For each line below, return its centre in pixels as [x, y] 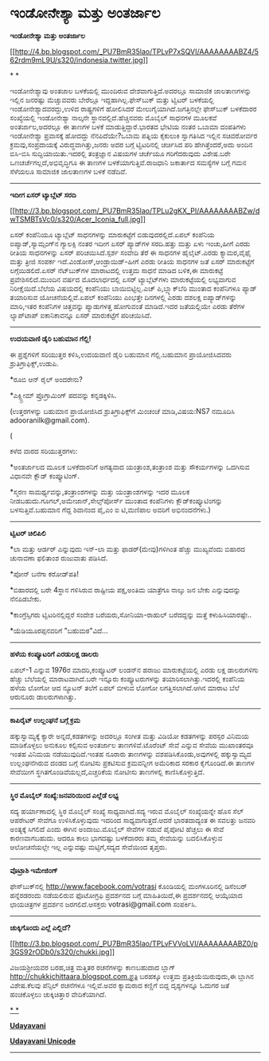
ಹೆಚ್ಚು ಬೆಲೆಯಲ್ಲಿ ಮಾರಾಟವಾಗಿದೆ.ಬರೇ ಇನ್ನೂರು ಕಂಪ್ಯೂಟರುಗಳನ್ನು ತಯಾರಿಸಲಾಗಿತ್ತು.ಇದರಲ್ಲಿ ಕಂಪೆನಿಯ [127, 679]
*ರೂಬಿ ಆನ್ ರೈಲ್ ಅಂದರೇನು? [46, 379]
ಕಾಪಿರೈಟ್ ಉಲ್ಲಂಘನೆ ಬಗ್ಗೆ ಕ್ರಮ [45, 720]
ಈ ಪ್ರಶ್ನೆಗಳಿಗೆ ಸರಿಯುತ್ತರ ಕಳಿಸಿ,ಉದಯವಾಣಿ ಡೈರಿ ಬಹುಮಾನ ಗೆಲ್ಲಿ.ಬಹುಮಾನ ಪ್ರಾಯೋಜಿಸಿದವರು [121, 354]
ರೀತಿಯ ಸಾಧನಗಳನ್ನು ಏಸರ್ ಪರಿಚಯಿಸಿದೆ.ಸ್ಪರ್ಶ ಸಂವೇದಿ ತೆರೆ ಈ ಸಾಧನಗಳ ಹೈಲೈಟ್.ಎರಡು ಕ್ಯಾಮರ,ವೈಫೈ [131, 252]
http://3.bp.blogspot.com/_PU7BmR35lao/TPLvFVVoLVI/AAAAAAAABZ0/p [136, 943]
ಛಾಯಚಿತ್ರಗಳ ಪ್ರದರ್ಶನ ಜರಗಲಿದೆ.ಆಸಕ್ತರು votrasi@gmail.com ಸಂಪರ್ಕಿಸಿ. [103, 904]
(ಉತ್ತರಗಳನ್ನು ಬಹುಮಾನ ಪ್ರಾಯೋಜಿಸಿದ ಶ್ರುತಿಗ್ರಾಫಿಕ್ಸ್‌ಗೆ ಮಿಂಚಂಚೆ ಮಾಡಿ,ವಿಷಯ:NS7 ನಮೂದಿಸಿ [123, 411]
